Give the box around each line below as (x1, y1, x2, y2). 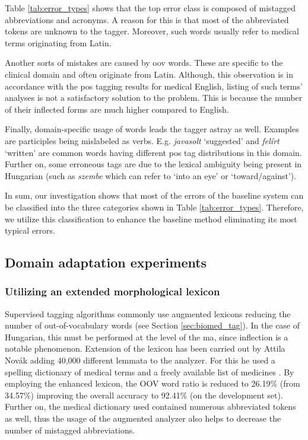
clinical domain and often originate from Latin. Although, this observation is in (5, 68, 293, 80)
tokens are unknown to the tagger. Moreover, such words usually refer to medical (5, 25, 300, 37)
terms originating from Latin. (5, 36, 112, 49)
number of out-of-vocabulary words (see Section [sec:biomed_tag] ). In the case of (5, 319, 300, 331)
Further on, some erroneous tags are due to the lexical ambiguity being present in (5, 158, 302, 170)
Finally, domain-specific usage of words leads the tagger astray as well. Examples (5, 123, 299, 135)
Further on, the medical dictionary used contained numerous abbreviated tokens (5, 400, 296, 413)
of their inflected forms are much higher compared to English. (5, 103, 229, 115)
